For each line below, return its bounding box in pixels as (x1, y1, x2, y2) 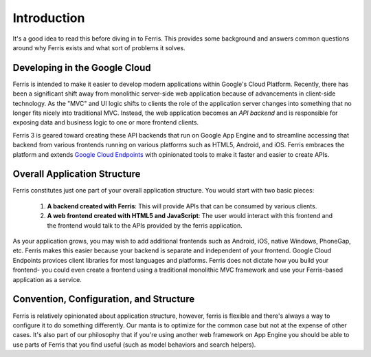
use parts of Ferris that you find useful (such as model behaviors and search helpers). (12, 340, 256, 349)
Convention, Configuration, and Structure (12, 293, 195, 305)
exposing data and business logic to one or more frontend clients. (12, 118, 199, 127)
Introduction (12, 10, 85, 25)
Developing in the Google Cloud (12, 62, 151, 74)
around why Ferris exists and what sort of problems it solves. (12, 43, 185, 52)
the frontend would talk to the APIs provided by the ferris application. (47, 221, 243, 230)
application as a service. (12, 275, 82, 283)
